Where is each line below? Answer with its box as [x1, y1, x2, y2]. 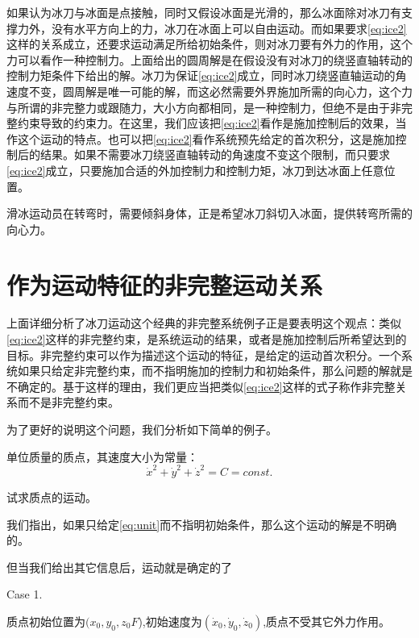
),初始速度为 [138, 612, 202, 629]
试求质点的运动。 [6, 488, 97, 505]
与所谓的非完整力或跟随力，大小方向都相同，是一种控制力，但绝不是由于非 [6, 98, 401, 115]
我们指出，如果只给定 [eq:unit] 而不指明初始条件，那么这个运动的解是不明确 [6, 515, 397, 532]
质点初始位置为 [6, 612, 85, 629]
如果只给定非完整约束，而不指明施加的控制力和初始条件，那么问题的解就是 [17, 362, 413, 379]
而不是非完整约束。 [17, 394, 119, 411]
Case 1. [6, 586, 43, 603]
